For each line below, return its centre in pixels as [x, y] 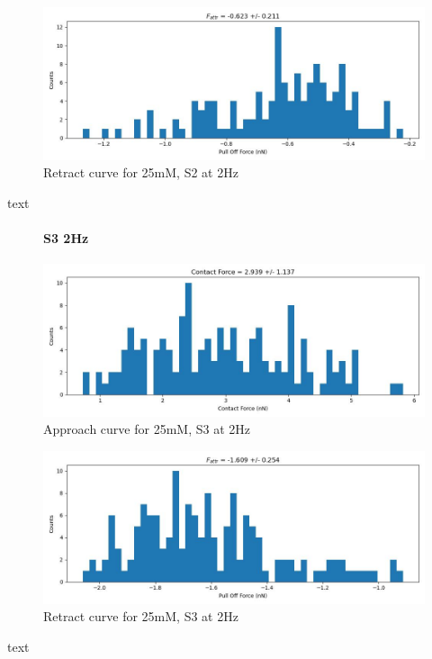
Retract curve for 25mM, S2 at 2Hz [141, 172]
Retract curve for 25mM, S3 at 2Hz [141, 616]
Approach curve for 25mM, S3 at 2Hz [147, 429]
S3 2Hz [66, 237]
